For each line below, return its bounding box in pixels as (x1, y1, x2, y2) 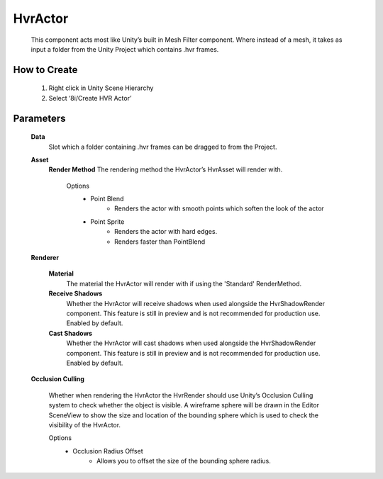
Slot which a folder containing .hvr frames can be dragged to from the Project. (48, 142, 277, 151)
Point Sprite (90, 217, 125, 226)
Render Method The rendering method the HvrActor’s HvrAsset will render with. (48, 165, 283, 174)
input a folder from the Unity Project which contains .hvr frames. (30, 45, 219, 53)
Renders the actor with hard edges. (114, 227, 218, 236)
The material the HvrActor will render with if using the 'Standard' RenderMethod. (66, 279, 302, 288)
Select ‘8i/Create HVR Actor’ (48, 94, 132, 102)
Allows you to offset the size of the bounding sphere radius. (96, 457, 271, 466)
